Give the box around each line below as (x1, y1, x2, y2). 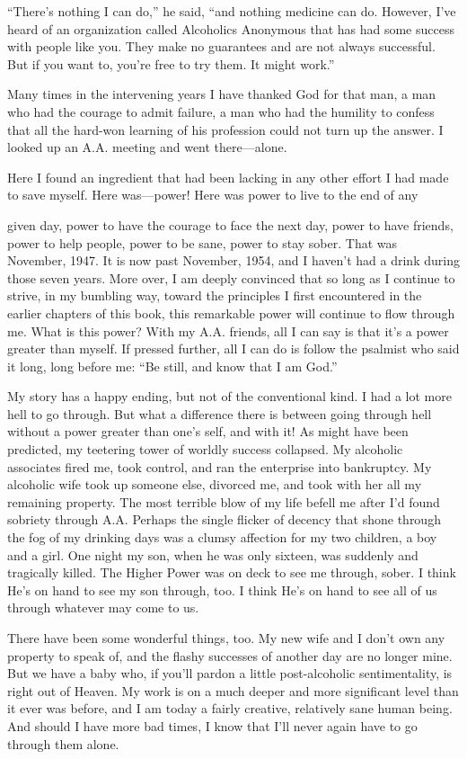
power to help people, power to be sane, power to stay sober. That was (7, 233, 398, 252)
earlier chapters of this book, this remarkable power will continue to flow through (7, 303, 455, 322)
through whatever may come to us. (7, 598, 199, 617)
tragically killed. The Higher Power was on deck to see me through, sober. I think (7, 563, 456, 582)
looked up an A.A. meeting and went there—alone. (7, 138, 287, 156)
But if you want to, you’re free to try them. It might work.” (7, 54, 335, 73)
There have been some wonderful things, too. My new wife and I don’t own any (7, 629, 445, 647)
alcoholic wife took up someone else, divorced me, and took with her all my (7, 475, 422, 494)
